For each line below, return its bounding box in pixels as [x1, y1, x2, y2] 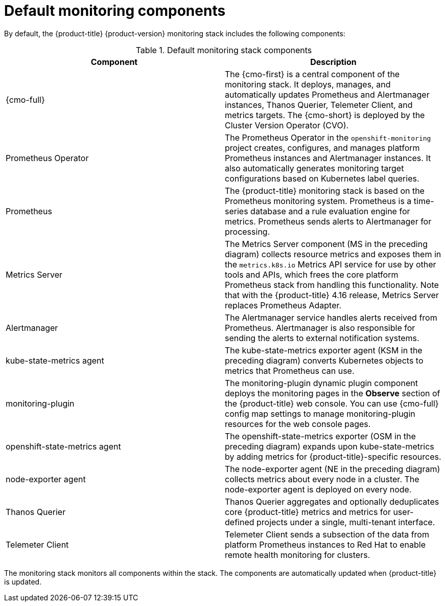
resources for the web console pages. [225, 418, 371, 429]
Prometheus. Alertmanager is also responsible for [225, 322, 415, 333]
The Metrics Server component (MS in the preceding [225, 238, 428, 249]
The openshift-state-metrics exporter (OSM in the [225, 431, 416, 441]
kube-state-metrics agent [6, 355, 104, 366]
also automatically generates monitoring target [225, 163, 404, 173]
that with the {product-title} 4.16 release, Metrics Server [225, 289, 439, 300]
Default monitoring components [4, 2, 226, 19]
